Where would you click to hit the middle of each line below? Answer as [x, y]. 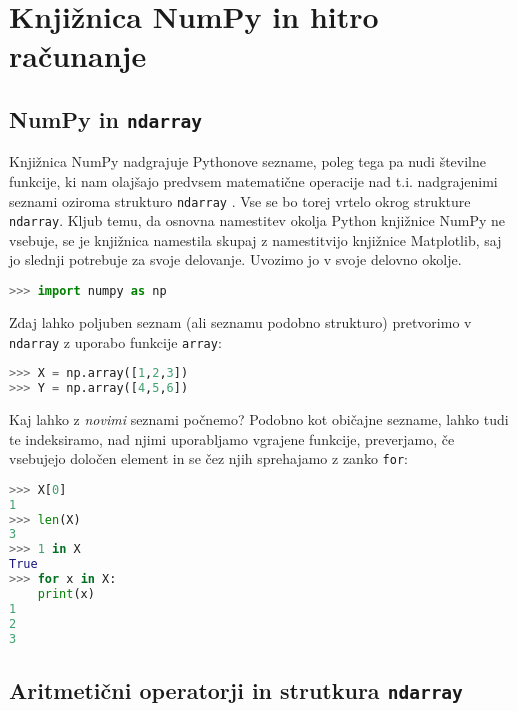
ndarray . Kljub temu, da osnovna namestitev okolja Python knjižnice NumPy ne [257, 220]
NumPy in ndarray [106, 118]
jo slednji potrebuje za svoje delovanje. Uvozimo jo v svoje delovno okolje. [235, 259]
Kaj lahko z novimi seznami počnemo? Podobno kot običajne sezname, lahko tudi [259, 418]
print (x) [66, 593]
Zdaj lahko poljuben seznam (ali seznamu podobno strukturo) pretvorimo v [240, 321]
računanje [78, 55]
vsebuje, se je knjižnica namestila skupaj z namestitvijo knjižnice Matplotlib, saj [255, 239]
